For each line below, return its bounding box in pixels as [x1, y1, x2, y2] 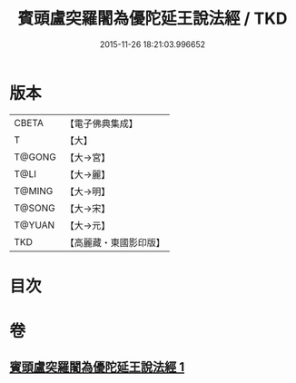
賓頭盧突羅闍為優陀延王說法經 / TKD [17, 8, 288, 29]
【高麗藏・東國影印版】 [64, 236, 165, 249]
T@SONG [14, 201, 56, 214]
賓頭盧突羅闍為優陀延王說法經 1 [9, 359, 185, 375]
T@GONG [14, 151, 56, 163]
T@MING [14, 184, 54, 197]
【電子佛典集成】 [64, 117, 138, 130]
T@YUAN [14, 219, 55, 231]
